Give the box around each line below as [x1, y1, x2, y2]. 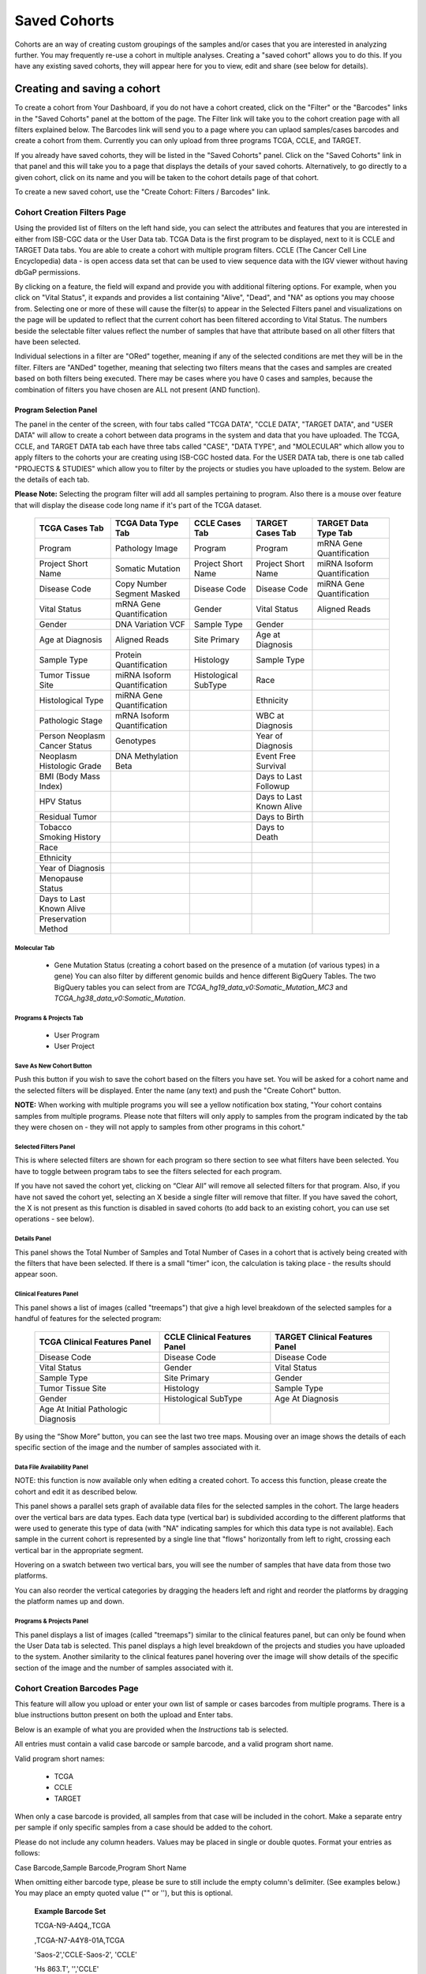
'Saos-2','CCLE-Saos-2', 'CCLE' [34, 1950, 138, 1959]
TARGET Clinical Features [275, 1331, 373, 1342]
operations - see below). [14, 1214, 95, 1224]
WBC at [256, 711, 284, 722]
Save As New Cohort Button [14, 1062, 92, 1070]
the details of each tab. [14, 475, 90, 484]
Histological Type [39, 695, 104, 706]
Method [39, 924, 69, 935]
